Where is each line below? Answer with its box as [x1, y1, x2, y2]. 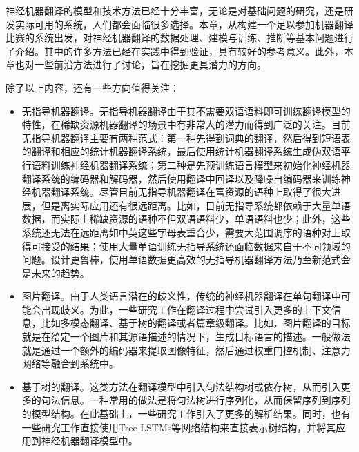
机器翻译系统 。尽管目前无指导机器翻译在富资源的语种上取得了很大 [31, 185, 331, 199]
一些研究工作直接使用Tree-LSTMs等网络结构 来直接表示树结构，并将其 [21, 420, 336, 434]
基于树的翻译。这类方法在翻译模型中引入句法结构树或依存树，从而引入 [21, 379, 341, 393]
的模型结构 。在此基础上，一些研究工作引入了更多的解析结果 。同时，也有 [21, 407, 351, 421]
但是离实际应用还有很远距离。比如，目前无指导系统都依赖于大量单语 [41, 198, 351, 212]
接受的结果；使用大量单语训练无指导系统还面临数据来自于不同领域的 [41, 238, 351, 253]
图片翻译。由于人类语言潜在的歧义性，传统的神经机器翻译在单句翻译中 [21, 289, 341, 303]
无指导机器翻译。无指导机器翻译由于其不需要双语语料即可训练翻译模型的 [21, 103, 351, 118]
